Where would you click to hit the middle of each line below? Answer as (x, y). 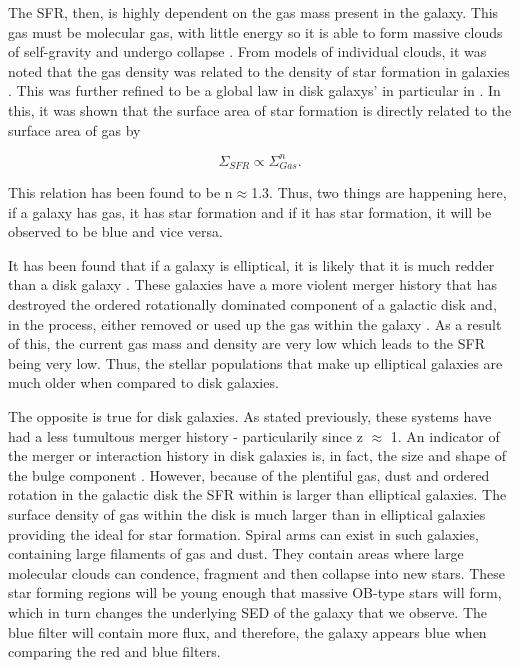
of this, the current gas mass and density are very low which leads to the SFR (246, 343)
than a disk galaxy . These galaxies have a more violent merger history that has (252, 284)
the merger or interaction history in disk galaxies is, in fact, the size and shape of (257, 455)
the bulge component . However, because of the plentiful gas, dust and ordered (249, 474)
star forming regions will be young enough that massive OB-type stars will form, (255, 592)
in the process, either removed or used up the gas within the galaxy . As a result (255, 323)
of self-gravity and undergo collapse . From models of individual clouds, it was (247, 51)
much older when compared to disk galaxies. (143, 382)
